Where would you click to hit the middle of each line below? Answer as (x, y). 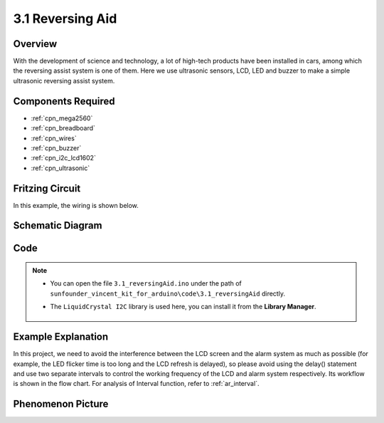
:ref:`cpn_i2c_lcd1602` (63, 158)
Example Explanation (61, 337)
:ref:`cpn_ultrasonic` (60, 168)
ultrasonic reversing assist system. (64, 80)
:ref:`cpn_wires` (54, 138)
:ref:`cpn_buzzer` (56, 148)
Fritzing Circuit (47, 188)
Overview (35, 44)
